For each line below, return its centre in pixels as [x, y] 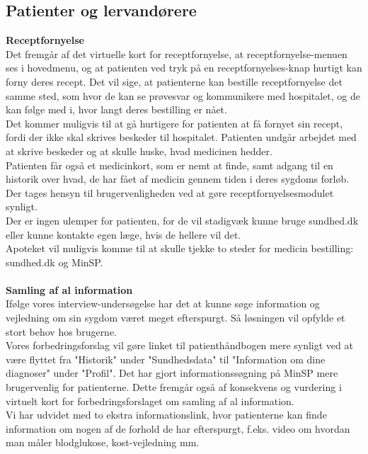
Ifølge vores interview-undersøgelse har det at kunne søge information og [163, 303]
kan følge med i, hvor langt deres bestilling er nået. [116, 109]
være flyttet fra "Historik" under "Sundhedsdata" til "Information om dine [166, 359]
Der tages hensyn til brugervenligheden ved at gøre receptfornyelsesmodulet [170, 192]
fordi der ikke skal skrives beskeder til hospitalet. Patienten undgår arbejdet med [181, 137]
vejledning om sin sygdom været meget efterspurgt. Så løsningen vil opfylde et [176, 318]
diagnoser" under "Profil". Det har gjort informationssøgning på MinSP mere [172, 373]
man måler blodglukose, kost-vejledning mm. [103, 442]
